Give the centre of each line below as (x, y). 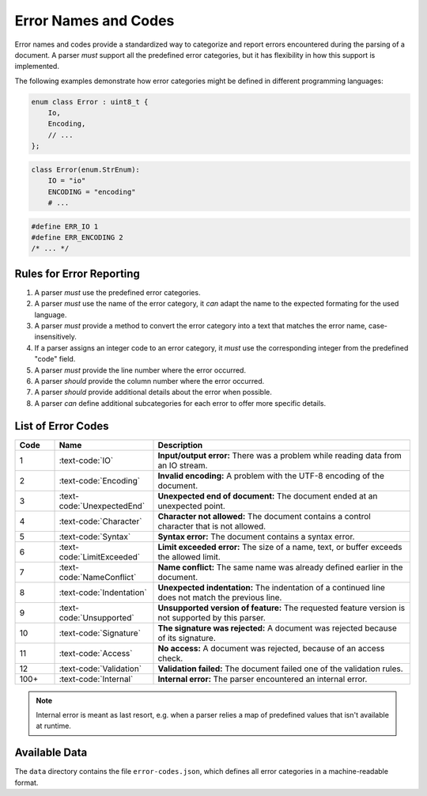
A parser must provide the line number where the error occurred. (140, 370)
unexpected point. (191, 506)
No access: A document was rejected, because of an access (271, 648)
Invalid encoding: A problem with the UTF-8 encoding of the (271, 476)
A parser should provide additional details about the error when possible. (153, 392)
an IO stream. (183, 465)
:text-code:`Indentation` (103, 592)
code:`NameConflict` (98, 577)
